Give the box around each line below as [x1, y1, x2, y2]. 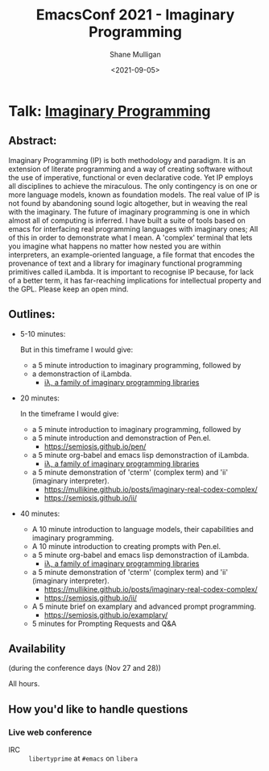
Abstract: [8, 134, 57, 148]
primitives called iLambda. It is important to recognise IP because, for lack [8, 266, 255, 276]
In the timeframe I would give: [19, 409, 119, 418]
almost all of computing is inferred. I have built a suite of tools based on [8, 216, 246, 225]
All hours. [8, 679, 40, 689]
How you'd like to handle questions [8, 702, 188, 716]
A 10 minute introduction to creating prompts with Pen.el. [31, 541, 221, 551]
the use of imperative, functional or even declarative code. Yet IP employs [8, 172, 254, 182]
